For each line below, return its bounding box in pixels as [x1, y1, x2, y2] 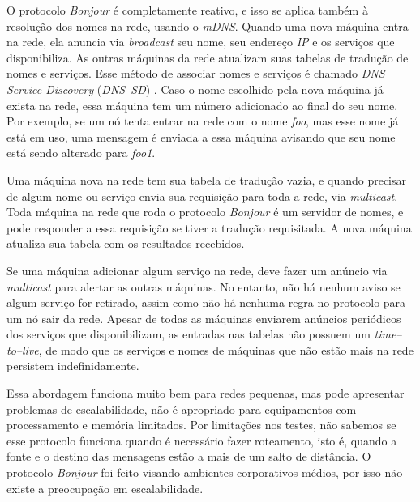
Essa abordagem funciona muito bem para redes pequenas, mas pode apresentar [6, 385, 405, 402]
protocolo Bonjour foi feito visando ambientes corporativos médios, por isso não [6, 464, 403, 481]
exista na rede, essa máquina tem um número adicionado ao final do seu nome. [6, 96, 398, 113]
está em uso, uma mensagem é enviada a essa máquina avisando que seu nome [6, 128, 396, 145]
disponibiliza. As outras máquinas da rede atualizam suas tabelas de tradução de [6, 49, 409, 66]
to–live [6, 341, 39, 358]
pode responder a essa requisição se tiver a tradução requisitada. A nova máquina [6, 219, 412, 236]
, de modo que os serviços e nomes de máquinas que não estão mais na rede [38, 341, 414, 358]
